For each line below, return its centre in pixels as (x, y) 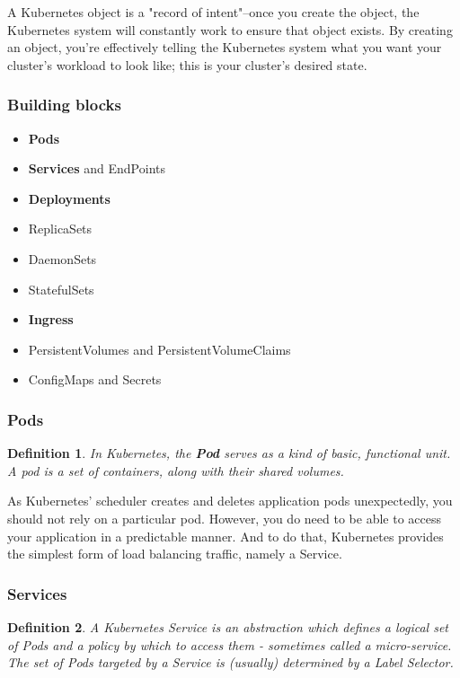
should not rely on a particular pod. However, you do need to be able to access (224, 518)
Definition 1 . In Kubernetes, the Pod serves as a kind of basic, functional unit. (229, 453)
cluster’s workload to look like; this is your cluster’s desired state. (187, 64)
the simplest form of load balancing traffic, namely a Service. (175, 554)
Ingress (51, 319)
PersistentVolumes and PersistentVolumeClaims (159, 349)
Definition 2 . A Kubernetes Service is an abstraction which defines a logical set (228, 626)
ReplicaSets (60, 229)
